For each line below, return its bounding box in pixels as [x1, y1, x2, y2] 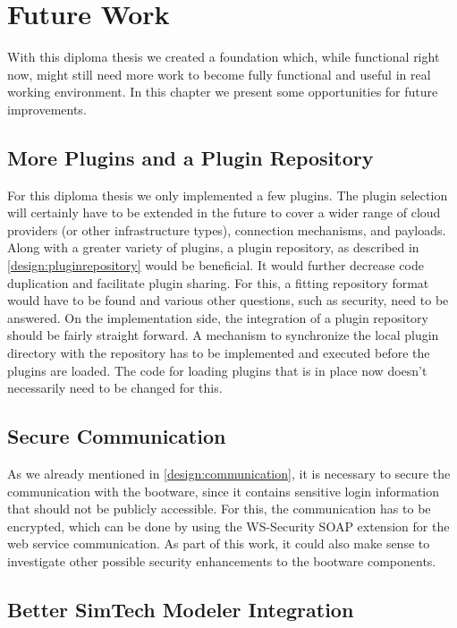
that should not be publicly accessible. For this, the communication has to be [7, 499, 431, 518]
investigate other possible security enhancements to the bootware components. [7, 552, 436, 570]
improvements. [7, 99, 87, 118]
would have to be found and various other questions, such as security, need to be [7, 291, 449, 310]
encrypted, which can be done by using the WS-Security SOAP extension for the [7, 516, 450, 535]
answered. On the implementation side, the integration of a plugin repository [7, 308, 428, 327]
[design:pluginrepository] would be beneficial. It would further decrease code [7, 256, 424, 275]
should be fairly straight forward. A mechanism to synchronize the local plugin [7, 326, 439, 344]
